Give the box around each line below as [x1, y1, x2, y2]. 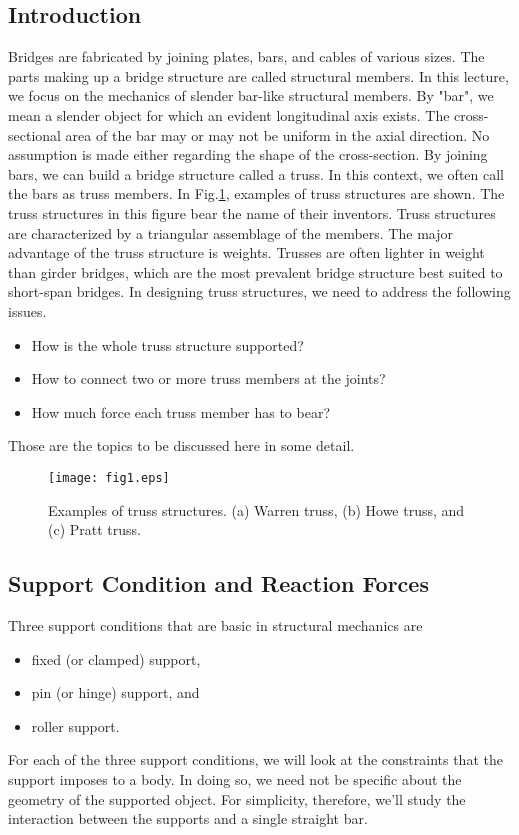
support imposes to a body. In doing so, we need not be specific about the [8, 768, 462, 789]
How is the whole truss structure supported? [31, 334, 304, 355]
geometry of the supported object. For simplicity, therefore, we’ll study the [8, 788, 466, 809]
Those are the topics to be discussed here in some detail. [8, 435, 355, 456]
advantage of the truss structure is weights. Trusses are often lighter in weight [8, 242, 485, 263]
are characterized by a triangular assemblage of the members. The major [8, 222, 453, 243]
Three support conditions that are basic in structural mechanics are [8, 614, 423, 635]
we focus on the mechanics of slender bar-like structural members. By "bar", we [8, 85, 494, 106]
